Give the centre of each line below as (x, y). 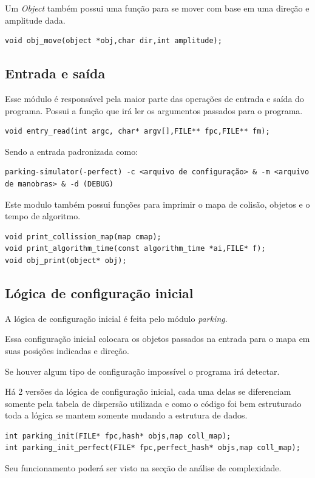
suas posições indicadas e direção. (67, 350)
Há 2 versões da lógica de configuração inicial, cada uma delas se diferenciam (148, 391)
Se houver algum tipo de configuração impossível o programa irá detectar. (142, 371)
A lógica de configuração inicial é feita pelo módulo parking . (116, 318)
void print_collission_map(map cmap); (83, 237)
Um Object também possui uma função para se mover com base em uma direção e (157, 8)
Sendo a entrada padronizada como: (72, 151)
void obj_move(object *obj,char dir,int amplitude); (113, 41)
